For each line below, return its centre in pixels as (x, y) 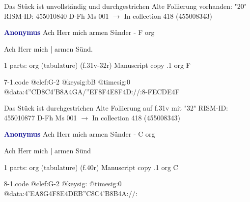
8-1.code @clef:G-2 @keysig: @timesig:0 (63, 184)
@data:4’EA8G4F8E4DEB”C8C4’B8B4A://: (71, 193)
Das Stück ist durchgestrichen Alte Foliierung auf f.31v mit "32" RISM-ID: (116, 108)
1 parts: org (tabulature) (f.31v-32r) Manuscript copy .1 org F (97, 65)
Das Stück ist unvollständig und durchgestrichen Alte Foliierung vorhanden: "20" (125, 6)
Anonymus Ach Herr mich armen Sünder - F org (79, 32)
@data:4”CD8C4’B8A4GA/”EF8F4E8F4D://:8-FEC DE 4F (92, 91)
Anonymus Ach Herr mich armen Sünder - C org (80, 134)
